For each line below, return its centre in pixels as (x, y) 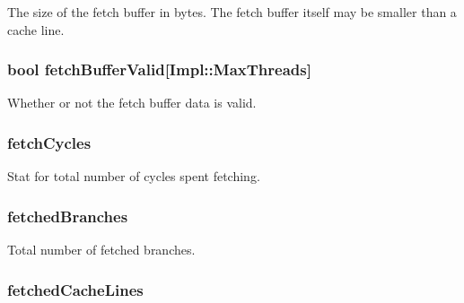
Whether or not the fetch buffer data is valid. (132, 103)
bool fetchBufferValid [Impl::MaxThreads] (159, 69)
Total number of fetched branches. (101, 250)
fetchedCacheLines (75, 289)
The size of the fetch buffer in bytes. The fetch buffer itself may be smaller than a (232, 12)
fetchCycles (49, 142)
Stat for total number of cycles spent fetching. (134, 176)
